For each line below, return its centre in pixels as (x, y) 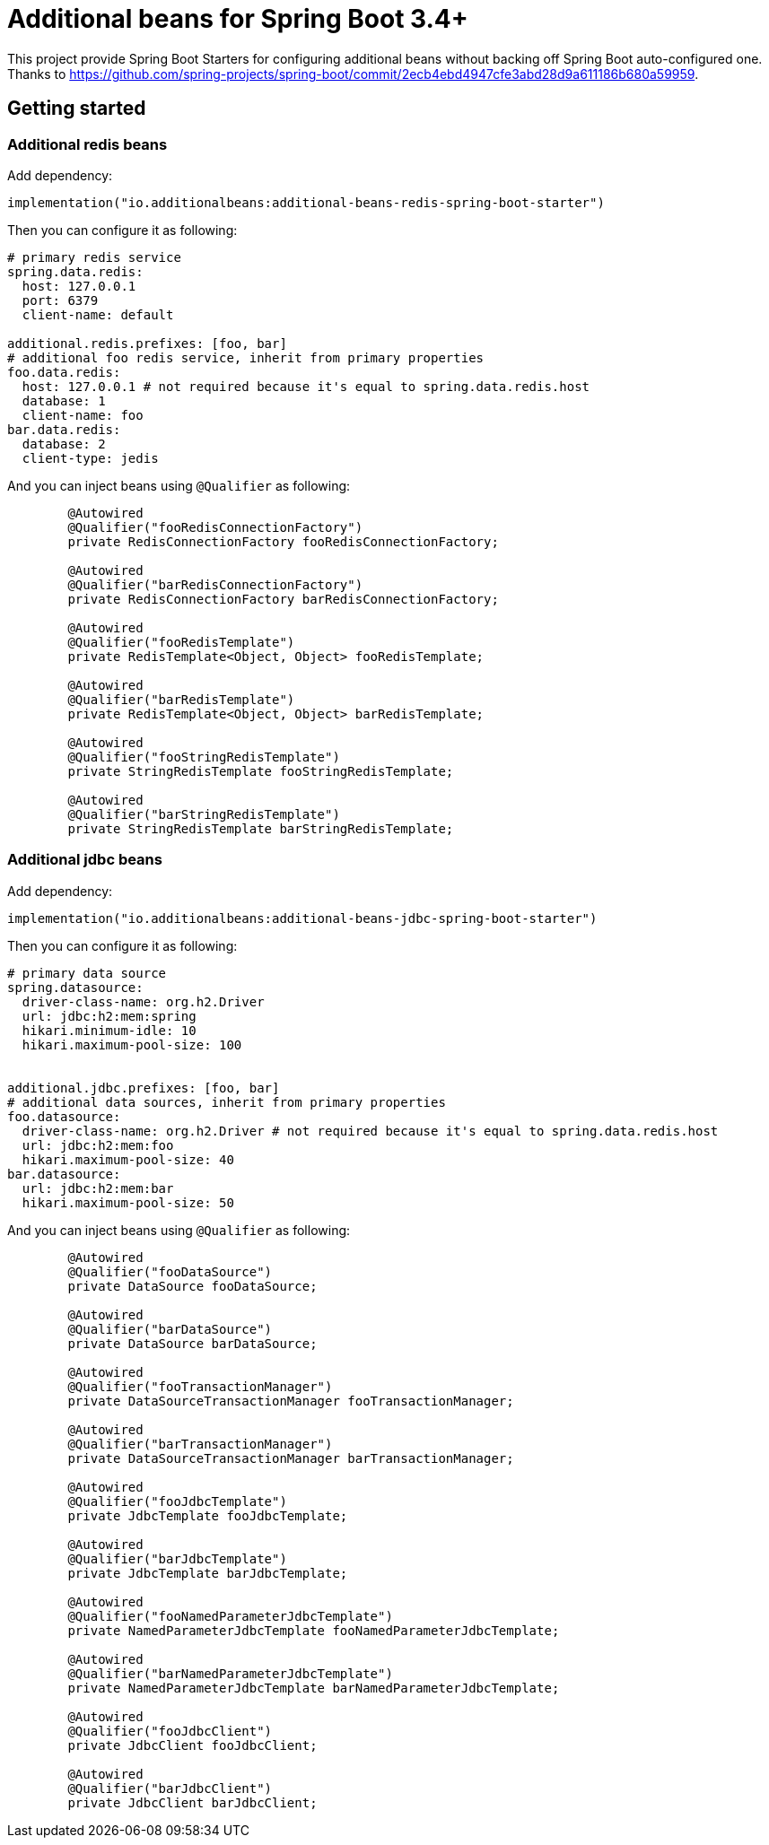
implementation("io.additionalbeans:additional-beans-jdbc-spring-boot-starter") (302, 918)
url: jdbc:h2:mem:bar (98, 1188)
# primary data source (87, 973)
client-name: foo (83, 415)
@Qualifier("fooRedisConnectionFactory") (215, 527)
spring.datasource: (75, 987)
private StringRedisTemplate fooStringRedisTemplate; (261, 771)
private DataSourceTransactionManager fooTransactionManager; (291, 1401)
